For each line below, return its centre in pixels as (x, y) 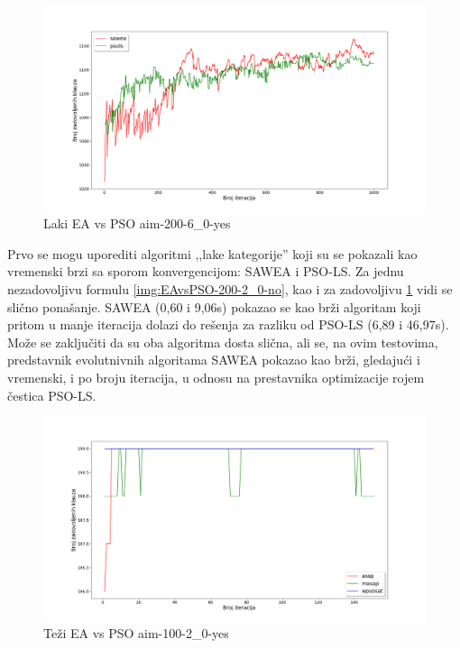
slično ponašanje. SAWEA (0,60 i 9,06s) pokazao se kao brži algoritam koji (214, 306)
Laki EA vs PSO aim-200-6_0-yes (137, 223)
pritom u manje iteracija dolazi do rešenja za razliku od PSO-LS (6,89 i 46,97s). (228, 324)
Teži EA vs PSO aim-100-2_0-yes (136, 633)
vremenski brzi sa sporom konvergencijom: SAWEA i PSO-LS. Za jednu (206, 271)
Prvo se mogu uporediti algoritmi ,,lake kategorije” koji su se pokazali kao (212, 253)
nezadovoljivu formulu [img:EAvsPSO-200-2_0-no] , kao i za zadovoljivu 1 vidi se (230, 289)
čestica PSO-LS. (52, 395)
